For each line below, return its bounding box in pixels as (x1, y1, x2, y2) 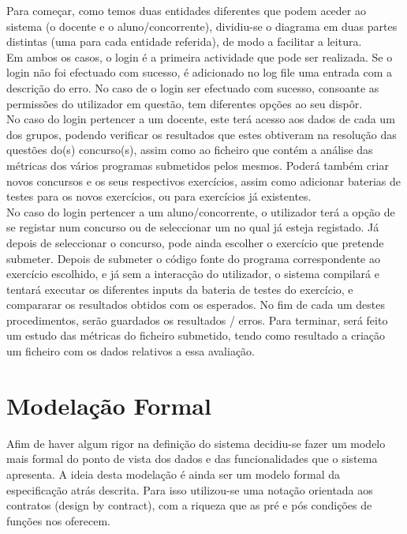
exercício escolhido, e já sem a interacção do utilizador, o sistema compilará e (6, 265, 379, 282)
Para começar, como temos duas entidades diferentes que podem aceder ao (6, 2, 366, 18)
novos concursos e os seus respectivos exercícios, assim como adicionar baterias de (6, 172, 401, 189)
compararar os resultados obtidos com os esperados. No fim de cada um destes (6, 296, 385, 313)
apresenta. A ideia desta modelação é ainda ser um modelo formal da (6, 465, 341, 482)
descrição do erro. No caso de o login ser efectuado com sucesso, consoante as (6, 79, 379, 96)
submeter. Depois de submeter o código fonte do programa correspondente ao (6, 250, 380, 266)
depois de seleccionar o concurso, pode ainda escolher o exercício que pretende (6, 234, 384, 250)
